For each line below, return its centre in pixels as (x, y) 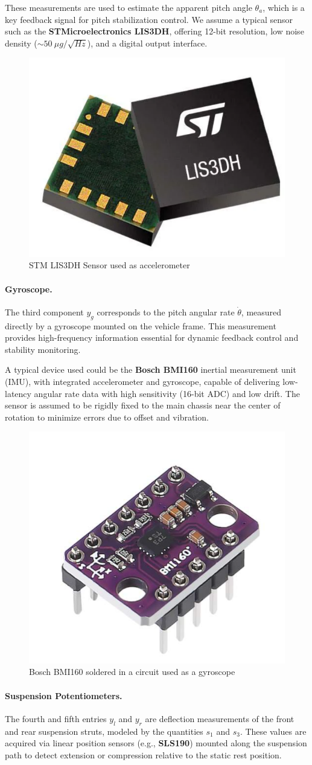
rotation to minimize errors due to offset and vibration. (107, 417)
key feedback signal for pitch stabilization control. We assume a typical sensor (149, 19)
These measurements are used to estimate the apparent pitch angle (129, 7)
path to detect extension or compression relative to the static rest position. (143, 754)
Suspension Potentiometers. (64, 695)
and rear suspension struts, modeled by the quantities (104, 731)
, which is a (284, 7)
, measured (261, 311)
